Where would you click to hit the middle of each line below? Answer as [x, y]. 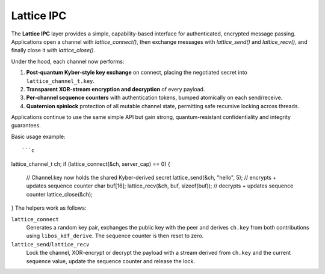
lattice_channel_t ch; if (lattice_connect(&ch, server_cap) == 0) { [91, 164]
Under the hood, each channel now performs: [68, 61]
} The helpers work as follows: [49, 208]
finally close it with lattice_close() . [53, 50]
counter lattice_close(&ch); [60, 194]
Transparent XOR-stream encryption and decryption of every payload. [116, 89]
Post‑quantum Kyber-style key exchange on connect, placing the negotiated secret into [137, 73]
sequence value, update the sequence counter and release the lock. [111, 261]
